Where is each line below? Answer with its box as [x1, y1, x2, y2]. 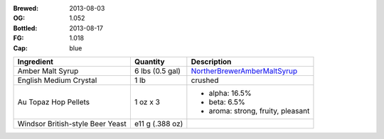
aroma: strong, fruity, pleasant [208, 106, 310, 116]
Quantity [134, 57, 165, 67]
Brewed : [13, 4, 39, 12]
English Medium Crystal [17, 75, 97, 85]
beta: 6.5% [208, 96, 245, 106]
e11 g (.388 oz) [134, 118, 183, 128]
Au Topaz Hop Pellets [17, 96, 90, 106]
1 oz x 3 [134, 96, 160, 106]
